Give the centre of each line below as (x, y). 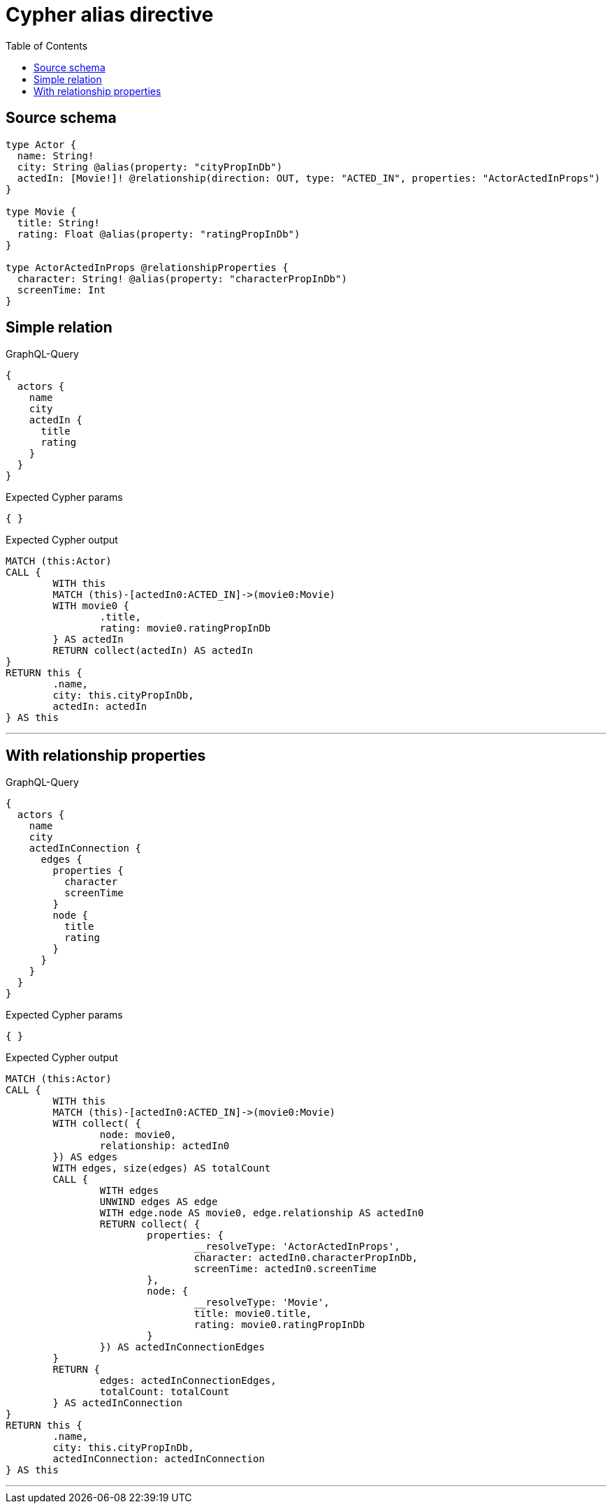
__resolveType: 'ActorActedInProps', (297, 1247)
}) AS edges (85, 1157)
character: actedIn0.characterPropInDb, (306, 1258)
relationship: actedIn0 (165, 1146)
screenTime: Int (61, 290)
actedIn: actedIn (100, 707)
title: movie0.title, (253, 1314)
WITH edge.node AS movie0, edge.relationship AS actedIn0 (262, 1213)
